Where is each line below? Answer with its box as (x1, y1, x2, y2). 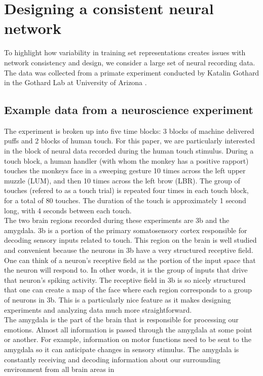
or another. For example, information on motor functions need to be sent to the (4, 334, 251, 345)
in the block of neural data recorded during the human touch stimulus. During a (4, 145, 254, 156)
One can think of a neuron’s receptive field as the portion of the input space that (4, 254, 256, 265)
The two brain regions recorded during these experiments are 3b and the (4, 215, 230, 225)
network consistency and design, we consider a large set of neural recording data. (4, 57, 255, 67)
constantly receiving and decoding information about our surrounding (4, 354, 220, 364)
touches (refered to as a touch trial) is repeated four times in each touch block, (4, 185, 249, 196)
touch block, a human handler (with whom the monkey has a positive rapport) (4, 155, 249, 166)
